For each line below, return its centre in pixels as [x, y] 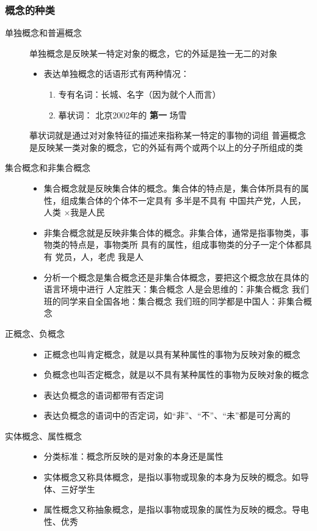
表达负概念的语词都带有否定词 [104, 395]
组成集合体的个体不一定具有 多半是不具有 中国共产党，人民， [184, 200]
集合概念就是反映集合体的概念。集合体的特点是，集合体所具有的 [172, 188]
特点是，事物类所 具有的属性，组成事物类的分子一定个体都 [186, 244]
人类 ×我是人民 [74, 212]
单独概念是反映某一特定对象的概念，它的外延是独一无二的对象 [153, 53]
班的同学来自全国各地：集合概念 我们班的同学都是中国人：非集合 [173, 301]
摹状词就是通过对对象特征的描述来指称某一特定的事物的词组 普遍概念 [168, 135]
